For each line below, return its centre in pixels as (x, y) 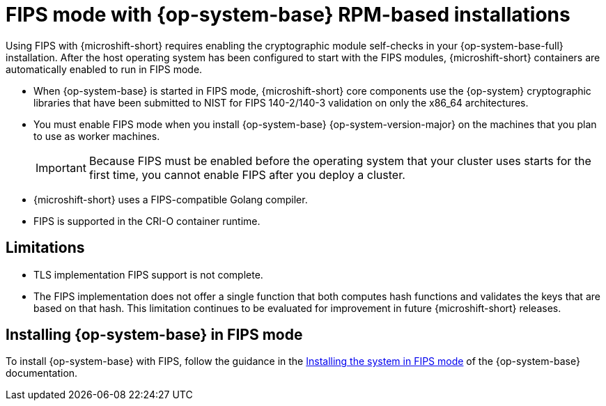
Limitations (45, 248)
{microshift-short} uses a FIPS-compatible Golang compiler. (171, 199)
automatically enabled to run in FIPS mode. (104, 69)
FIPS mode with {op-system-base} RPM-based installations (288, 15)
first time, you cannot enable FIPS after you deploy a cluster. (247, 174)
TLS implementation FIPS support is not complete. (148, 274)
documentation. (42, 373)
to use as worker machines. (97, 136)
